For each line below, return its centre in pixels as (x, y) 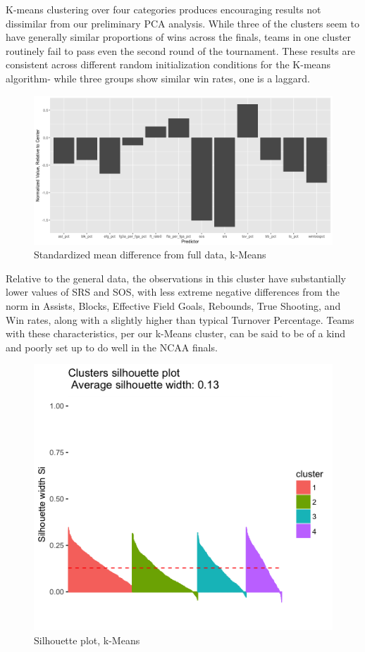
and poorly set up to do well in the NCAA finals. (112, 347)
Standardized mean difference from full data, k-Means (150, 255)
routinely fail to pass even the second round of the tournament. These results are (181, 50)
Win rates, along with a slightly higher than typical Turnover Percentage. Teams (180, 319)
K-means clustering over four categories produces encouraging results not (163, 9)
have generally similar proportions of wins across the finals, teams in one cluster (179, 37)
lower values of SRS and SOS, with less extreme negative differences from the (173, 292)
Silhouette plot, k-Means (87, 640)
